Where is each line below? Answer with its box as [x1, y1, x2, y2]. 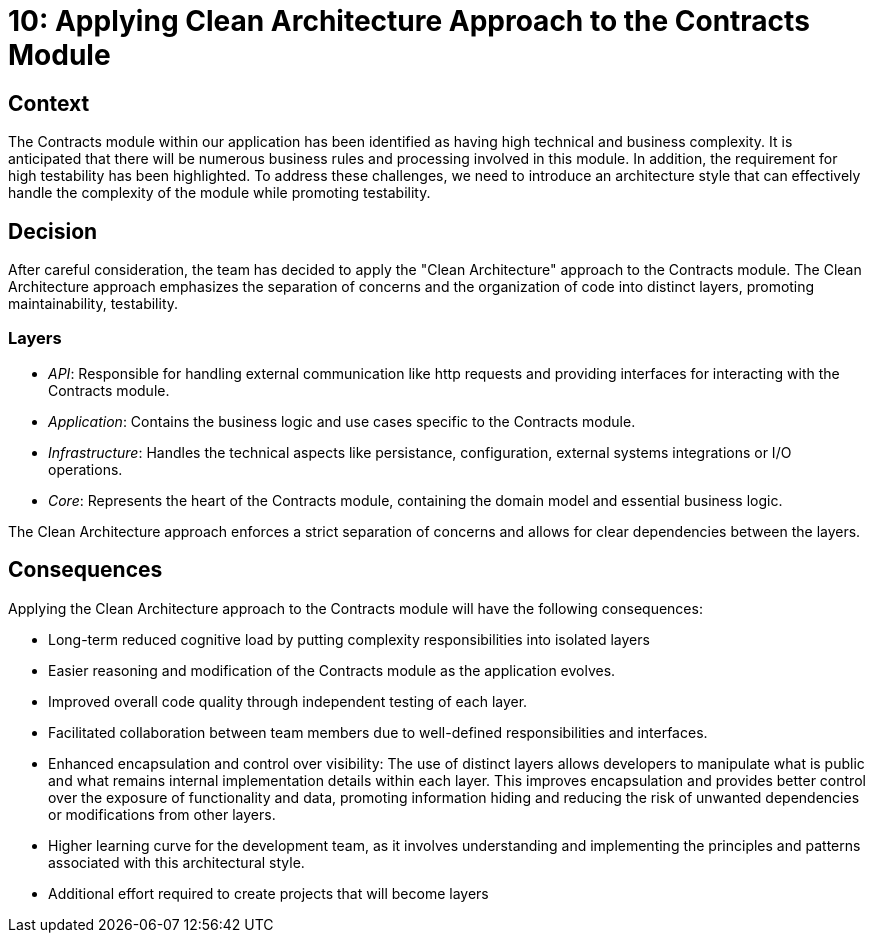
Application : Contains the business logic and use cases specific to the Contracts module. [48, 412, 636, 430]
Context [8, 90, 90, 116]
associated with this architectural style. [48, 853, 305, 871]
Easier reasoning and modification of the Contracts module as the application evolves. [48, 661, 616, 679]
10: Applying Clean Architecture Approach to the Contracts [8, 4, 810, 38]
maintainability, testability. [8, 295, 179, 313]
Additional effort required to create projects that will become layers [48, 884, 489, 902]
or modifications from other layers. [48, 805, 276, 823]
